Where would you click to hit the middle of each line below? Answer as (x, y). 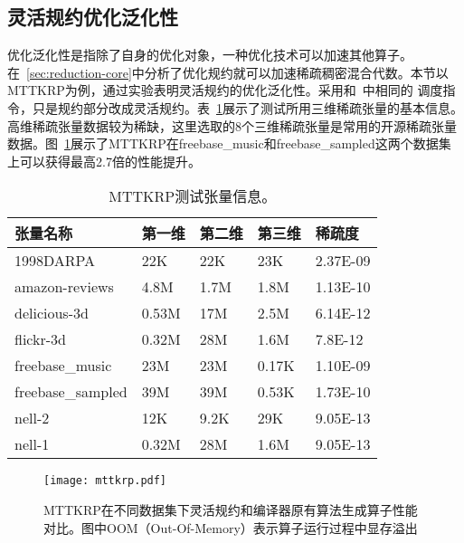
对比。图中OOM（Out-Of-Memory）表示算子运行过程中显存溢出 (231, 527)
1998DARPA (55, 261)
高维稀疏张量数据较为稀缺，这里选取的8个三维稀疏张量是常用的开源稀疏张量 (232, 125)
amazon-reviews (64, 287)
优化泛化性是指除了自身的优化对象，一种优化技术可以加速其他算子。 (210, 55)
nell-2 (32, 418)
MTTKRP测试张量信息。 (193, 196)
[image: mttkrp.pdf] (105, 481)
